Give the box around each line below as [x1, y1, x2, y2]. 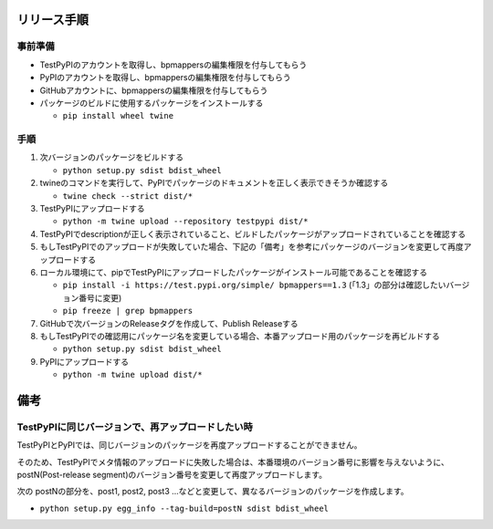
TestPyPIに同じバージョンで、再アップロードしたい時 [16, 420, 253, 433]
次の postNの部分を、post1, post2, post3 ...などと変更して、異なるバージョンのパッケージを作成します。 [16, 486, 410, 497]
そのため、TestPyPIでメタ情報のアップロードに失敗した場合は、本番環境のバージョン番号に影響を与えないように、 [16, 456, 449, 467]
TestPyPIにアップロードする [39, 203, 145, 214]
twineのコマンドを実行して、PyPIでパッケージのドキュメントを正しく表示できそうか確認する [39, 178, 389, 189]
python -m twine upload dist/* [62, 369, 203, 380]
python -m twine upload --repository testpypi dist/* [62, 216, 309, 227]
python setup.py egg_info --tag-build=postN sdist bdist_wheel [39, 503, 329, 513]
